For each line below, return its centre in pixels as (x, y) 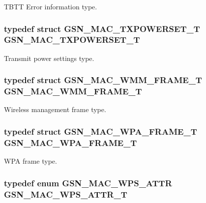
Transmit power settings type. (49, 58)
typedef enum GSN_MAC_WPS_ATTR (88, 183)
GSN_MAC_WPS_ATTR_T (66, 194)
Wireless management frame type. (55, 109)
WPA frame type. (30, 161)
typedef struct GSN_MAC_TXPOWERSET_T (102, 28)
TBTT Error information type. (51, 6)
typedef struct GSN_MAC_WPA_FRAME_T (101, 131)
